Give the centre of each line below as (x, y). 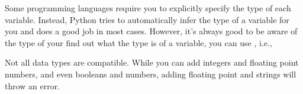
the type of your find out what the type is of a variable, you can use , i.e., (138, 42)
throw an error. (33, 85)
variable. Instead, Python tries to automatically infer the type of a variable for (147, 19)
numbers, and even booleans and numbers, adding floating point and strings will (151, 74)
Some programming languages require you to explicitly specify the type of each (148, 8)
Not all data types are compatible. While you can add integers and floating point (152, 62)
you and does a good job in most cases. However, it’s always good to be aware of (151, 31)
